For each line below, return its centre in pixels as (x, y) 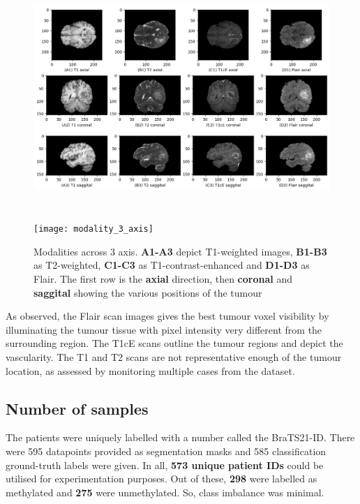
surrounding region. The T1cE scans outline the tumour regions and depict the (174, 343)
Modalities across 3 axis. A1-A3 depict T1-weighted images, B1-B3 (180, 251)
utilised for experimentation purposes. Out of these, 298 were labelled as (162, 479)
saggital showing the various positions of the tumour (148, 292)
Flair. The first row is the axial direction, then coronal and (163, 279)
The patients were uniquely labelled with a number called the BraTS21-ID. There (180, 437)
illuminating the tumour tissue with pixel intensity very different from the (164, 329)
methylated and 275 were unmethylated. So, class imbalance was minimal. (165, 492)
